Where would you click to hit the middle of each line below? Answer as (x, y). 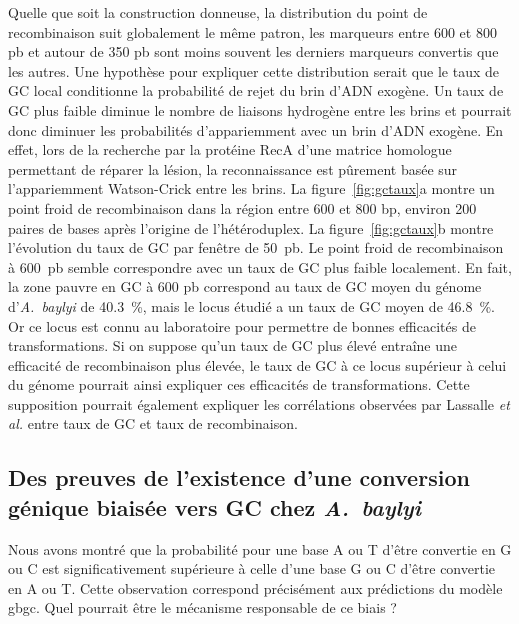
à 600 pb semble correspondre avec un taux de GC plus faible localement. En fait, (260, 266)
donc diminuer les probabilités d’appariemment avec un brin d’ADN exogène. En (256, 129)
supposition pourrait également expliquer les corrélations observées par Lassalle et (259, 403)
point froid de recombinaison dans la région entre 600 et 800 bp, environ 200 (242, 207)
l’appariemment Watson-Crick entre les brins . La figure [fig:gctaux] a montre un (251, 188)
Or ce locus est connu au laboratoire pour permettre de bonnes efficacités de (242, 325)
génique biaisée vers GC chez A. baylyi (215, 506)
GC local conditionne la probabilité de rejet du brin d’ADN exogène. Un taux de (256, 90)
